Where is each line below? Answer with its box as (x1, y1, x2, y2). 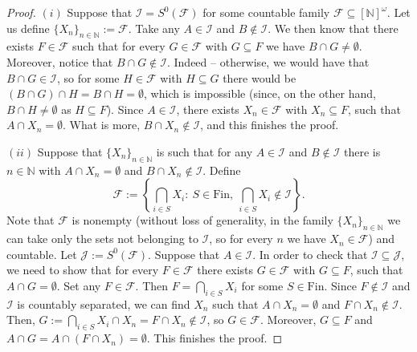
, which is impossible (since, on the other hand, (144, 85, 376, 102)
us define (6, 19, 50, 36)
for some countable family (202, 4, 330, 20)
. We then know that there (268, 19, 399, 36)
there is (343, 143, 381, 160)
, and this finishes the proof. (200, 116, 339, 133)
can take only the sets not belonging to (6, 230, 198, 247)
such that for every (72, 38, 166, 55)
